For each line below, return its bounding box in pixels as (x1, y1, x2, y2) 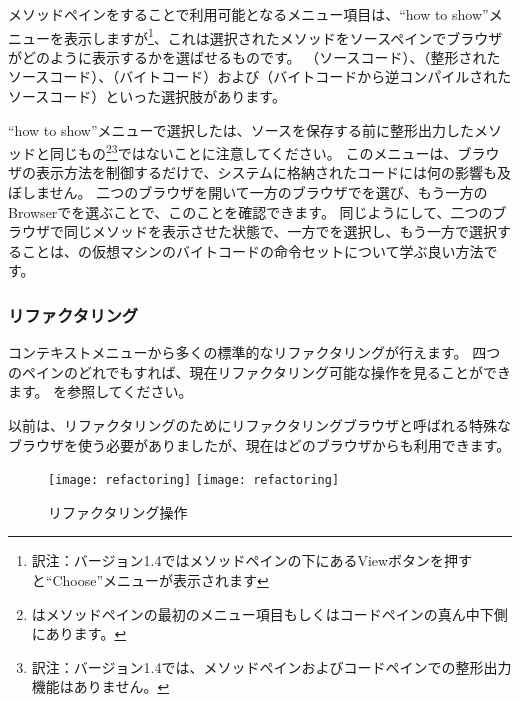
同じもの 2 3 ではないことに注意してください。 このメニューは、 (49, 140, 458, 163)
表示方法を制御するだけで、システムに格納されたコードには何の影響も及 (35, 162, 512, 183)
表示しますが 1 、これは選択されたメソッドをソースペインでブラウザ (63, 24, 503, 48)
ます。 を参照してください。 (8, 381, 193, 402)
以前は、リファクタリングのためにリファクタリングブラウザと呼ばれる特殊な (8, 415, 511, 436)
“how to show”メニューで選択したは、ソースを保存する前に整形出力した (8, 119, 474, 140)
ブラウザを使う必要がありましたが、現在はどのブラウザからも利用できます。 (8, 434, 511, 455)
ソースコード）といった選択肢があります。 (8, 86, 286, 107)
